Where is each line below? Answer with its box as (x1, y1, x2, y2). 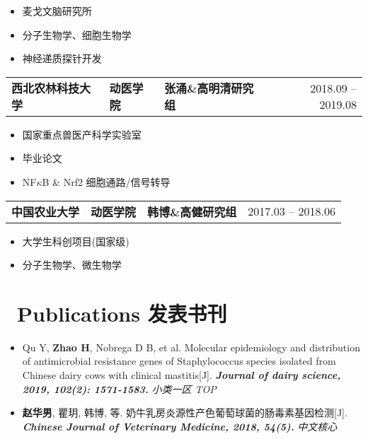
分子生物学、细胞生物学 (22, 27, 132, 42)
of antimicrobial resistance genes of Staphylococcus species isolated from (22, 353, 336, 368)
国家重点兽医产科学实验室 (22, 127, 142, 141)
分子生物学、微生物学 (22, 257, 122, 272)
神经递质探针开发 (22, 51, 102, 66)
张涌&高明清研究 (164, 79, 254, 96)
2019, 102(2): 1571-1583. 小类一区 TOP (22, 381, 217, 396)
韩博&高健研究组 (147, 203, 237, 220)
